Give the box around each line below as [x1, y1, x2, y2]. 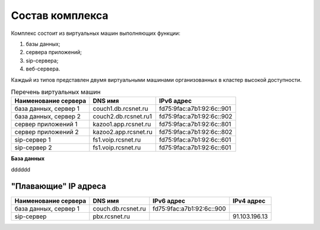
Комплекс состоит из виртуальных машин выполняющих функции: [11, 30, 181, 37]
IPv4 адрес [232, 196, 266, 205]
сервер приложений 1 [14, 120, 78, 129]
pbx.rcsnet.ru [92, 212, 130, 221]
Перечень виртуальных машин [11, 88, 101, 96]
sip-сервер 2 [14, 143, 52, 152]
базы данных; [25, 40, 60, 47]
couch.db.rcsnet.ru [92, 205, 146, 213]
